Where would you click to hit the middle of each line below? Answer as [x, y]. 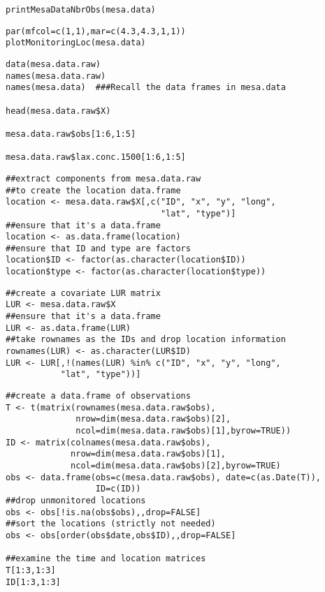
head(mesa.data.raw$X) [58, 111]
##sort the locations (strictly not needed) [111, 524]
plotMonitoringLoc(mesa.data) [76, 43]
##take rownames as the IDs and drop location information [146, 340]
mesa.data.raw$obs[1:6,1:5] [71, 134]
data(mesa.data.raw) [53, 64]
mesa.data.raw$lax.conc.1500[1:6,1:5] [96, 157]
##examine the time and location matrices [106, 559]
